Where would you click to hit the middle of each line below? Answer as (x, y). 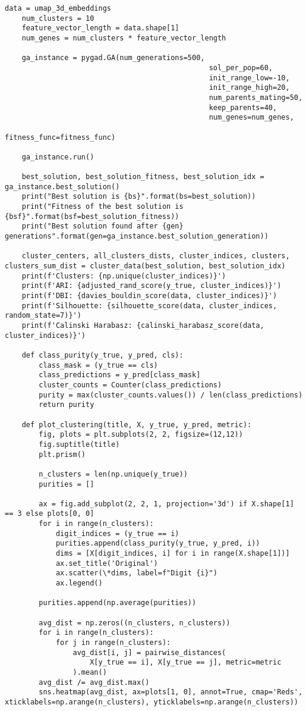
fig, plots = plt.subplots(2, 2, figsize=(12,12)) (141, 435)
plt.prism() (62, 454)
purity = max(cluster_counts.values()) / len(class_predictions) (171, 395)
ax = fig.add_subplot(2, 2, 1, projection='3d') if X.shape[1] (166, 504)
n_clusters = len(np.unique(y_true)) (113, 474)
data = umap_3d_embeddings (58, 8)
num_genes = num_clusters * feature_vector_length (124, 38)
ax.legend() (79, 583)
